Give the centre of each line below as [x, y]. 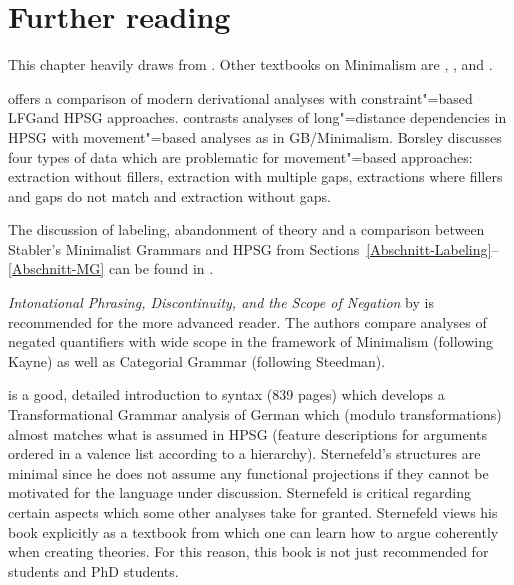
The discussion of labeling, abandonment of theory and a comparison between [246, 229]
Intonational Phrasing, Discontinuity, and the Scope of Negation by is [221, 302]
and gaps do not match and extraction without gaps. [169, 195]
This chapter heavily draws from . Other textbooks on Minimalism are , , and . [250, 64]
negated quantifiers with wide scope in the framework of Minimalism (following [250, 341]
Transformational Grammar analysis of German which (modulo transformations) [255, 414]
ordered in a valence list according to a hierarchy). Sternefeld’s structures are [244, 453]
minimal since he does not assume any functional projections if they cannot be [248, 472]
